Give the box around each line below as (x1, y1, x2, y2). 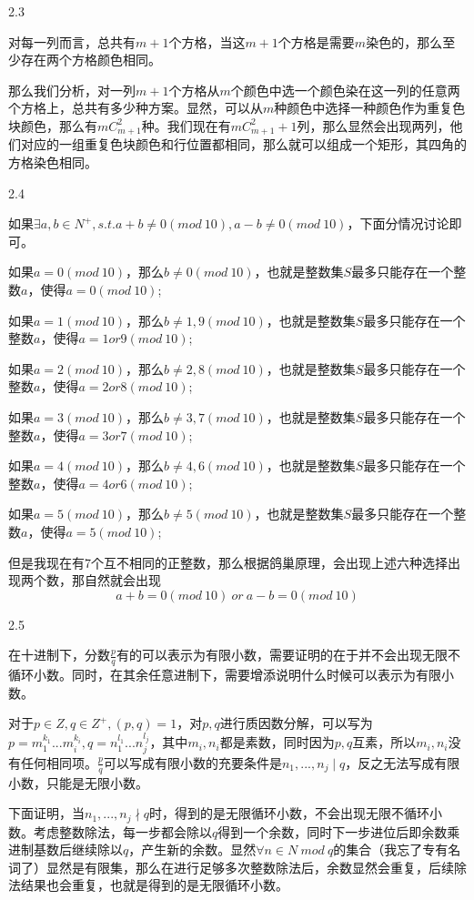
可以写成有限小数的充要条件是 (103, 753, 282, 772)
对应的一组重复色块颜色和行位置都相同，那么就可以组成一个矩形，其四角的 (20, 135, 467, 154)
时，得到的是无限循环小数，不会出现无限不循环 (148, 804, 429, 823)
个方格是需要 (277, 32, 355, 51)
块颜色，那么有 (8, 116, 97, 135)
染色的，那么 (366, 32, 443, 51)
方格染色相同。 (8, 153, 97, 172)
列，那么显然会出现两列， (297, 116, 450, 135)
